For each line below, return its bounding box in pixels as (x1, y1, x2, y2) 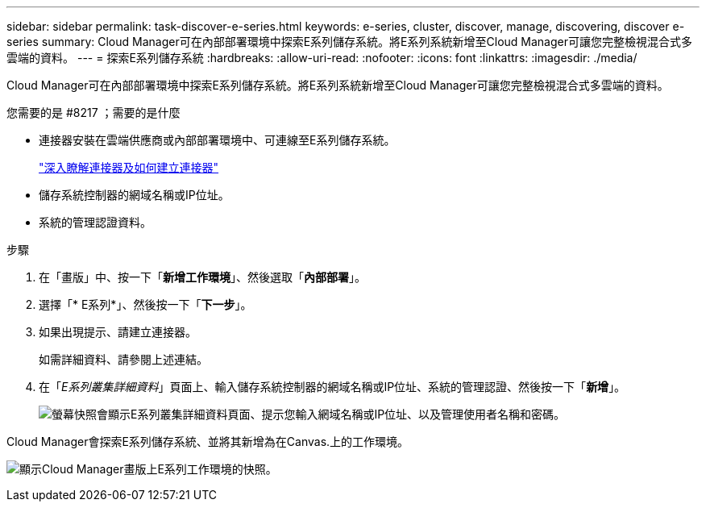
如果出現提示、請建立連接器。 (39, 325, 197, 339)
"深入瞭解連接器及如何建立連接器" (39, 160, 219, 174)
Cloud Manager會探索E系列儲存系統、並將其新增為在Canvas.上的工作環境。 (6, 435, 409, 448)
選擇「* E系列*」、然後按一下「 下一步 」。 (39, 298, 252, 311)
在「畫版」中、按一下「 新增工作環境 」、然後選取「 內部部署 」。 (39, 270, 366, 284)
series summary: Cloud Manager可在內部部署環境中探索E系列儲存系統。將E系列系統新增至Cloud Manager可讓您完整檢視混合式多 (6, 35, 692, 48)
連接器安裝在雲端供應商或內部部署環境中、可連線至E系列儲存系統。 (39, 133, 396, 147)
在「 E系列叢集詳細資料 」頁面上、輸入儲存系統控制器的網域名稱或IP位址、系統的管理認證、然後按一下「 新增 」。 (39, 380, 626, 393)
